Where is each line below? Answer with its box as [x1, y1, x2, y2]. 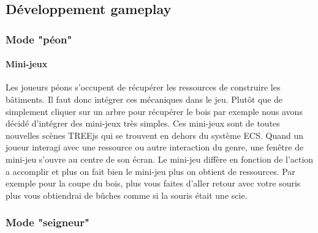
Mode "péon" [6, 31, 72, 46]
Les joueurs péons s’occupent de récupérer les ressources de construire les [6, 81, 281, 94]
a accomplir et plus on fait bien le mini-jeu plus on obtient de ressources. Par [6, 165, 295, 177]
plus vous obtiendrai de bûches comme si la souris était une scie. [6, 188, 248, 201]
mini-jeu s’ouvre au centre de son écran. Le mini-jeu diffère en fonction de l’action [6, 152, 314, 165]
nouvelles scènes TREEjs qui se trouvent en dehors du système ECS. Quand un [6, 128, 304, 141]
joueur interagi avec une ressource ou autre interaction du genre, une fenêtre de [6, 141, 304, 153]
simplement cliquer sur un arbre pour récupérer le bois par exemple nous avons [6, 105, 303, 117]
